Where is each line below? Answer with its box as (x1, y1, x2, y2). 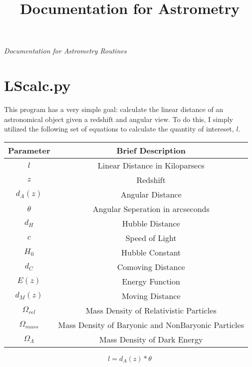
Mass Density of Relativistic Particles (85, 304, 217, 316)
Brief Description (116, 144, 186, 156)
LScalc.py (4, 75, 71, 95)
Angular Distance (120, 188, 182, 200)
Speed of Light (125, 231, 177, 243)
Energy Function (122, 275, 180, 287)
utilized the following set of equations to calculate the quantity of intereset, (4, 123, 234, 134)
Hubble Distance (122, 217, 180, 229)
